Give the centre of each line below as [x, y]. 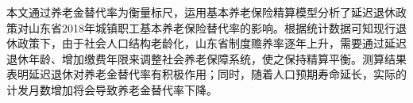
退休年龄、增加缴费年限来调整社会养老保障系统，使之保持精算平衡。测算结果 [206, 58]
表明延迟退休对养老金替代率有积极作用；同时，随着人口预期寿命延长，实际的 [206, 74]
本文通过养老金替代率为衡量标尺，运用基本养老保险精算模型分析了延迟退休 [201, 12]
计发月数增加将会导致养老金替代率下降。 [112, 89]
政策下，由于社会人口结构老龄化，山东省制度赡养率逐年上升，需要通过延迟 [212, 43]
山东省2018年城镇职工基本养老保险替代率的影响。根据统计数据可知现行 [212, 27]
